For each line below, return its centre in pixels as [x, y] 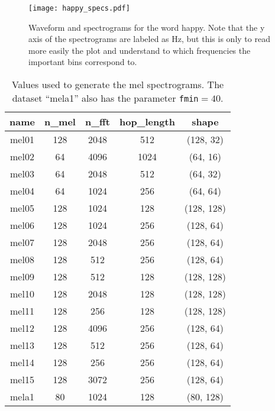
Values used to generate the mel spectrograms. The [118, 85]
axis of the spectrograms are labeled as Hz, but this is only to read [149, 39]
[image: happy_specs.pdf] [79, 8]
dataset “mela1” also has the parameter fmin [105, 98]
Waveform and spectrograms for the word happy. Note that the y [147, 27]
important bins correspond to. [83, 62]
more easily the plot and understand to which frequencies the [140, 50]
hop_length [147, 122]
